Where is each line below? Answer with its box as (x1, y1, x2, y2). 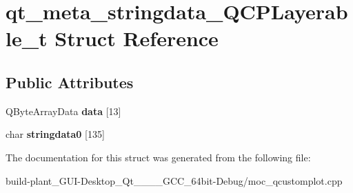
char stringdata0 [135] (6, 127, 105, 141)
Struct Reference (54, 24, 219, 52)
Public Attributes (6, 71, 134, 92)
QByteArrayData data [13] (6, 103, 121, 118)
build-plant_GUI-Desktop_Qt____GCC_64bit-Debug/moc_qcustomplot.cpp (6, 173, 343, 187)
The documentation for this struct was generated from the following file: (6, 150, 311, 164)
